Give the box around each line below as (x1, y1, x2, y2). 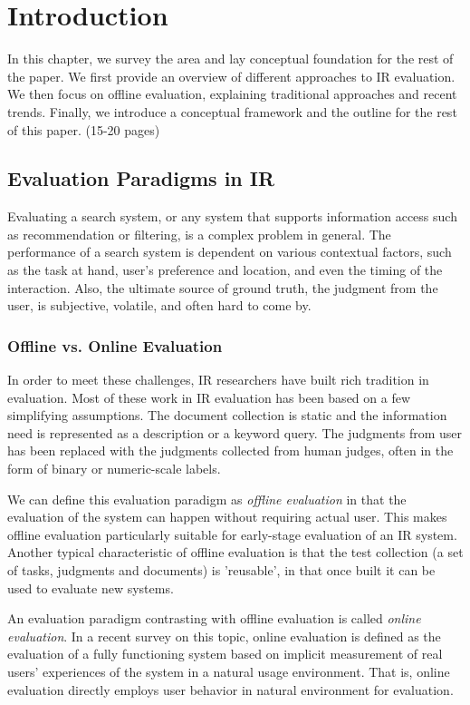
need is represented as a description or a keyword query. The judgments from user (7, 423, 463, 442)
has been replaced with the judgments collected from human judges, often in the (7, 441, 454, 460)
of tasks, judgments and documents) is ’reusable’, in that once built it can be (7, 561, 436, 580)
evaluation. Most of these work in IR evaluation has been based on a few (7, 387, 411, 406)
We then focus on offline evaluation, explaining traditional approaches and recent (7, 84, 457, 103)
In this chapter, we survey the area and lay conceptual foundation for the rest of (7, 49, 454, 68)
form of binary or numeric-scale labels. (7, 459, 221, 478)
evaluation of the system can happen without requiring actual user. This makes (7, 507, 447, 526)
